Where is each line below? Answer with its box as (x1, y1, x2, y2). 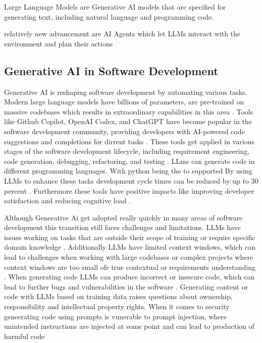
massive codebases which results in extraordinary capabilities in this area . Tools (4, 106, 253, 117)
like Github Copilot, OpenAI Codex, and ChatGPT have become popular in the (4, 116, 252, 127)
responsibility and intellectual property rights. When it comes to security (4, 301, 230, 312)
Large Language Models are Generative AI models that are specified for (4, 2, 226, 12)
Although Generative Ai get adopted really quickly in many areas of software (4, 212, 243, 222)
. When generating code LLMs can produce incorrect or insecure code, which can (4, 271, 255, 282)
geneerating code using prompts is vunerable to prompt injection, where (4, 311, 227, 321)
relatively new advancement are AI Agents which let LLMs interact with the (4, 28, 241, 39)
